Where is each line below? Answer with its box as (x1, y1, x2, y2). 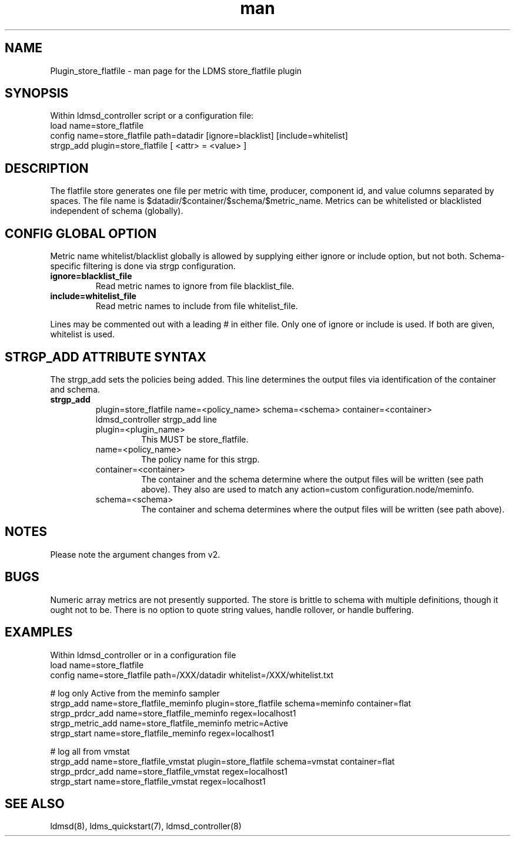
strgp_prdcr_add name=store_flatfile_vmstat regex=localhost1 (50, 766, 288, 776)
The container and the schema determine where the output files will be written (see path (141, 474, 484, 484)
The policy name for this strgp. (141, 454, 260, 464)
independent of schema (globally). (50, 206, 183, 216)
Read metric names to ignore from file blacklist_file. (95, 281, 295, 291)
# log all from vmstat (50, 746, 130, 756)
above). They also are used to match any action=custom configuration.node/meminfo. (141, 484, 474, 494)
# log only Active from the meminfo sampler (50, 688, 220, 698)
